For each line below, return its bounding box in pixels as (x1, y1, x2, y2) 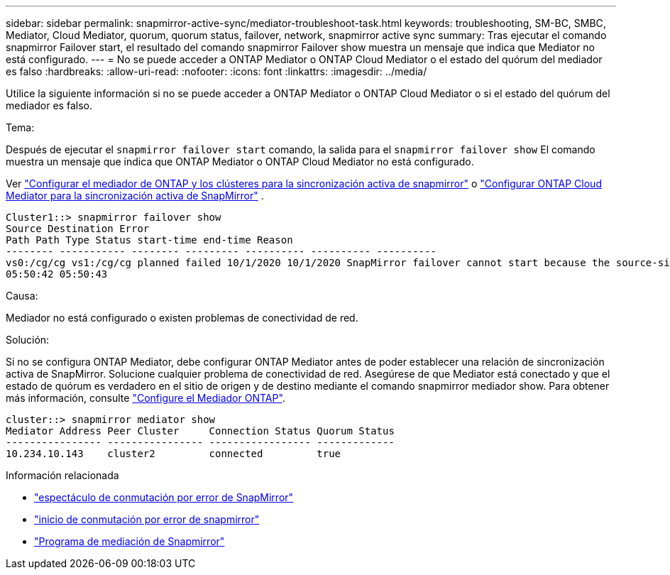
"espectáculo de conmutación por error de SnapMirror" (34, 491, 294, 503)
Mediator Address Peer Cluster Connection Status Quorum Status (6, 425, 395, 437)
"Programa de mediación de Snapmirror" (34, 535, 225, 547)
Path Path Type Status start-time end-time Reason (6, 234, 293, 246)
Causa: (6, 290, 38, 302)
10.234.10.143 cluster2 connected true (6, 448, 341, 459)
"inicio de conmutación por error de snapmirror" (34, 513, 260, 525)
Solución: (6, 334, 50, 346)
